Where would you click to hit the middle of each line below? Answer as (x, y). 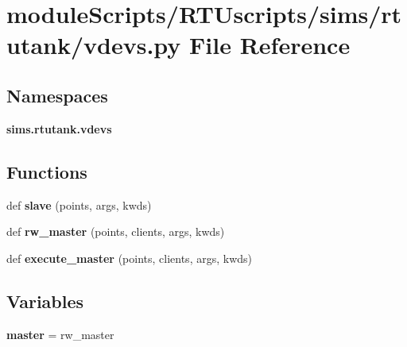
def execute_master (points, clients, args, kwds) (129, 258)
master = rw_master (60, 334)
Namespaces (57, 95)
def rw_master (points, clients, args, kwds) (116, 231)
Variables (45, 301)
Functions (47, 171)
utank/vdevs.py (94, 45)
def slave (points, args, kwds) (79, 204)
